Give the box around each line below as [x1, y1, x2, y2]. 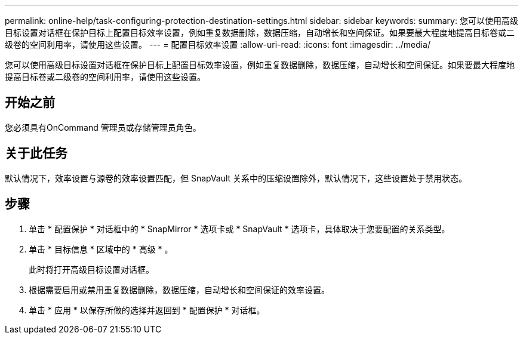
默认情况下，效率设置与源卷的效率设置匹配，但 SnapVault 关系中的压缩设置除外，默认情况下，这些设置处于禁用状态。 [5, 172, 467, 183]
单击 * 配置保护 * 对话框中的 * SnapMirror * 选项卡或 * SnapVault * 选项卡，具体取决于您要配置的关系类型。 [29, 223, 450, 234]
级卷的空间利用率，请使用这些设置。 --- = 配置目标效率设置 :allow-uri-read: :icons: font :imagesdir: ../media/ [5, 39, 431, 50]
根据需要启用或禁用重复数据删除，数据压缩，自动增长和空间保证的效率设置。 [29, 284, 330, 295]
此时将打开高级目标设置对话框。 [29, 264, 154, 275]
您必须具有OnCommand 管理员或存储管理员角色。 [5, 122, 201, 132]
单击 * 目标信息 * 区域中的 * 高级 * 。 [29, 244, 173, 254]
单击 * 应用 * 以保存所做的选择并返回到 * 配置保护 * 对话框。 [29, 304, 265, 315]
